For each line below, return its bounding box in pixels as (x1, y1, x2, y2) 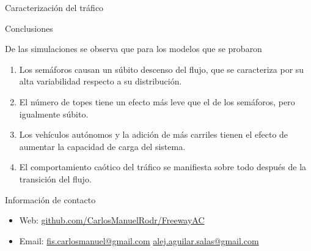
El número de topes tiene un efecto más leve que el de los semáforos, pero (19, 95, 295, 108)
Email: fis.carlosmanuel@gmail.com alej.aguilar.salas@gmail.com (19, 234, 259, 247)
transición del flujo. (19, 172, 92, 185)
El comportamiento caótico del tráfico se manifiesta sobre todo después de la (19, 160, 307, 173)
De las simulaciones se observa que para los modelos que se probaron (5, 42, 262, 55)
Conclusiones (5, 21, 53, 34)
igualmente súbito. (19, 107, 89, 120)
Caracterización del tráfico (5, 1, 104, 13)
